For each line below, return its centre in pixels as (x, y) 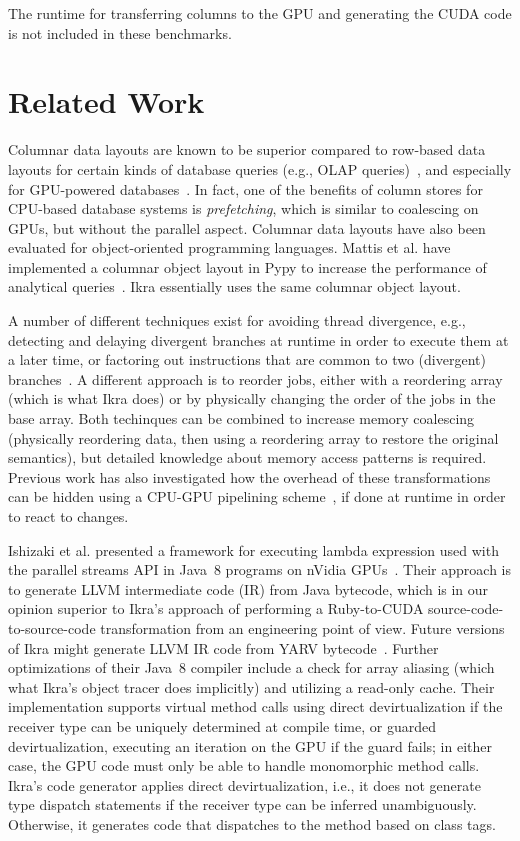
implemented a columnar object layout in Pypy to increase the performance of (247, 266)
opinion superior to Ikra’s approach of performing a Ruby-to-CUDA (216, 608)
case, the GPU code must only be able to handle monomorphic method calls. (244, 765)
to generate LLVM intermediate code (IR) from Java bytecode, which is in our (248, 588)
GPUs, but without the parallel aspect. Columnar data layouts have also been (247, 227)
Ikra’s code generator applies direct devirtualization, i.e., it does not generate (244, 784)
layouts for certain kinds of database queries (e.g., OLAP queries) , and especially (260, 168)
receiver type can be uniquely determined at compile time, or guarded (222, 725)
